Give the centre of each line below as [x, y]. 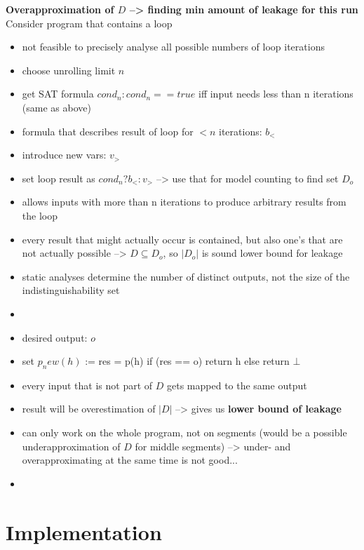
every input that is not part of [87, 385]
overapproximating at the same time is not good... [130, 460]
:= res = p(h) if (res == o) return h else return [187, 361]
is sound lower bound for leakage [272, 253]
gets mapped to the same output [237, 385]
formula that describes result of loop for [108, 131]
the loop [40, 215]
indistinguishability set [71, 290]
